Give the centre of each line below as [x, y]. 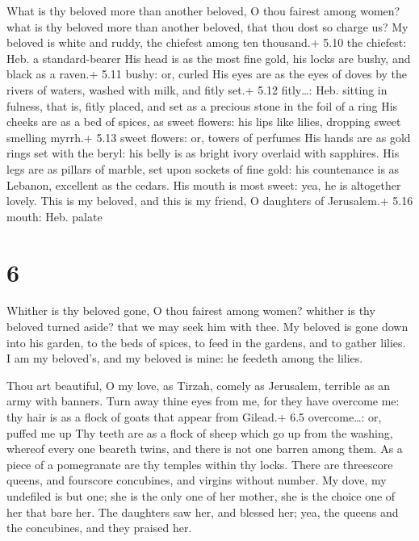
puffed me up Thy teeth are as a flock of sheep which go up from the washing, [200, 432]
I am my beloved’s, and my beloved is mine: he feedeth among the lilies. [185, 358]
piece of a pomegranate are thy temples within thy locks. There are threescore [200, 464]
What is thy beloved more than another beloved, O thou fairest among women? [203, 10]
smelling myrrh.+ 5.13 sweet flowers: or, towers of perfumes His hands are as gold [209, 137]
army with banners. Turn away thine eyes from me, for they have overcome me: [203, 401]
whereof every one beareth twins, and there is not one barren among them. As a [205, 449]
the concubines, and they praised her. [99, 528]
